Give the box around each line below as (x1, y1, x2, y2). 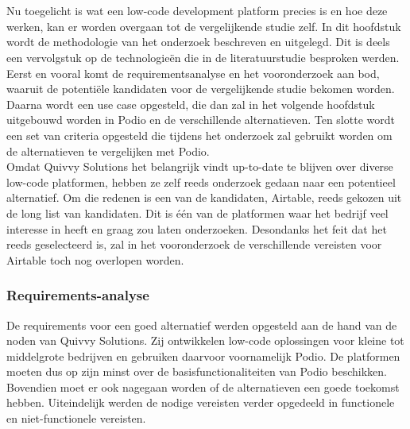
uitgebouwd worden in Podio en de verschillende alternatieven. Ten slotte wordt (6, 111, 395, 128)
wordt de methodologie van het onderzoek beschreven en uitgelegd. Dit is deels (6, 33, 390, 50)
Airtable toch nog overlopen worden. (6, 251, 184, 268)
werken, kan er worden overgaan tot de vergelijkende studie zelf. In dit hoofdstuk (6, 17, 401, 34)
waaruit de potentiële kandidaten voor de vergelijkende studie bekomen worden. (6, 80, 395, 97)
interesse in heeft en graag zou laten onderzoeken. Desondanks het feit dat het (6, 220, 387, 237)
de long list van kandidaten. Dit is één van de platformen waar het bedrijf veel (6, 204, 389, 221)
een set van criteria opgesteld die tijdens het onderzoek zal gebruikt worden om (6, 126, 393, 143)
